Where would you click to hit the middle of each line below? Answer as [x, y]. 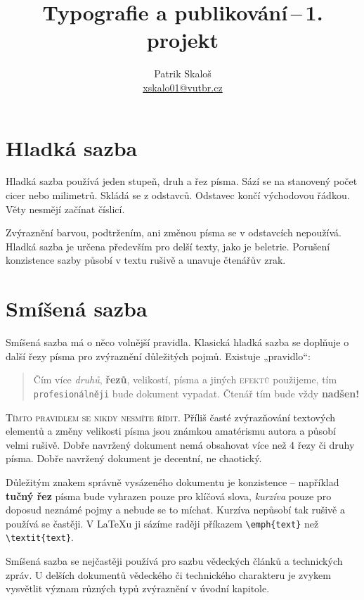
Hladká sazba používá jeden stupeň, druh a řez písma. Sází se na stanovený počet [182, 181]
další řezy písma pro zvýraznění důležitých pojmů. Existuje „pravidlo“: [158, 356]
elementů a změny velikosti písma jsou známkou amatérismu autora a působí [171, 431]
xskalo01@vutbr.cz [183, 87]
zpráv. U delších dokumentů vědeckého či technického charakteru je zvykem [168, 574]
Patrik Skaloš [183, 74]
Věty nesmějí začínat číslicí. [65, 209]
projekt [183, 40]
